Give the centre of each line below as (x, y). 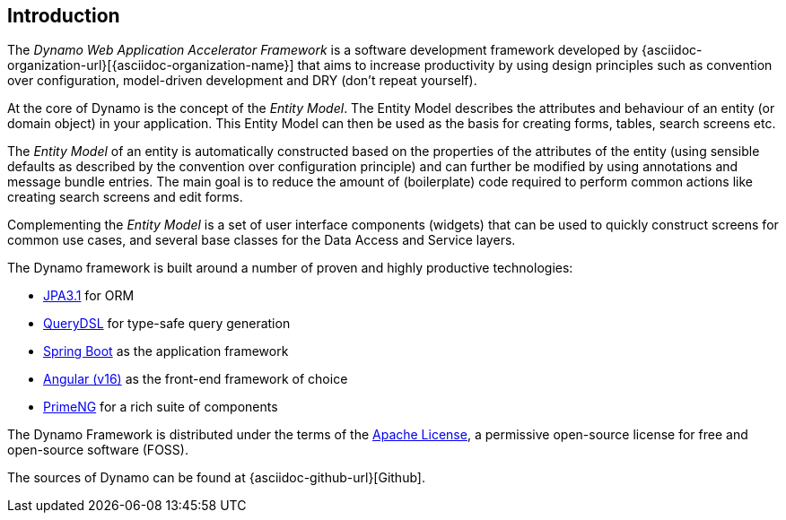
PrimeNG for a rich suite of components (161, 407)
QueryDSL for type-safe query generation (167, 324)
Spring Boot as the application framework (166, 351)
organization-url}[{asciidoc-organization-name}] (151, 65)
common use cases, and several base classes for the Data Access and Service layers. (262, 240)
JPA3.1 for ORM (89, 296)
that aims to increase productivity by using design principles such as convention (535, 65)
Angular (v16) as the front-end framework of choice (196, 379)
